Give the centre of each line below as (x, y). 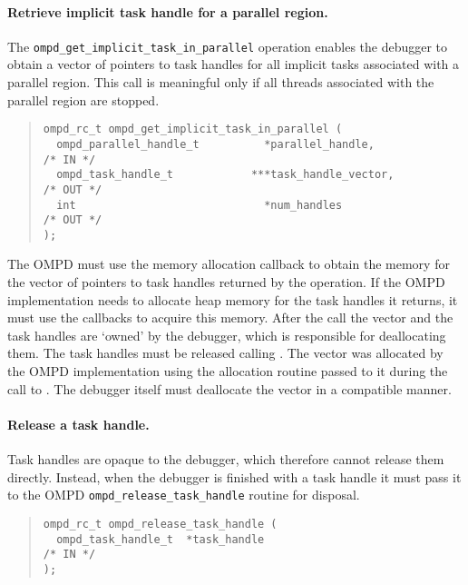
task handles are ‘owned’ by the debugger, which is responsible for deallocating (227, 335)
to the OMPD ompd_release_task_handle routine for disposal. (184, 495)
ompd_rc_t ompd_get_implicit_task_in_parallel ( (193, 129)
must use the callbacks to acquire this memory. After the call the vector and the (230, 317)
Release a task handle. (78, 424)
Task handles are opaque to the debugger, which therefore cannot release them (226, 459)
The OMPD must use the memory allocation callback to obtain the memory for (229, 264)
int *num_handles (200, 205)
